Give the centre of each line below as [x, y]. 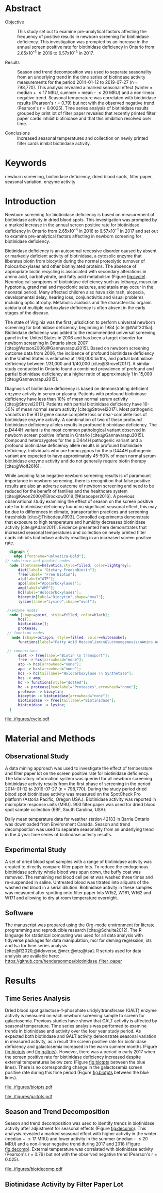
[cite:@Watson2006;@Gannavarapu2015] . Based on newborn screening [77, 348]
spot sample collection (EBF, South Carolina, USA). [56, 809]
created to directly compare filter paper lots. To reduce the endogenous [77, 866]
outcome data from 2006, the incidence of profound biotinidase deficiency [80, 353]
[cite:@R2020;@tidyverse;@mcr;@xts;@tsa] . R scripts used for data [73, 951]
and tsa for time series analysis [36, 945]
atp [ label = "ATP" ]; [36, 579]
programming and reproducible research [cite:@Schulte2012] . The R [73, 930]
